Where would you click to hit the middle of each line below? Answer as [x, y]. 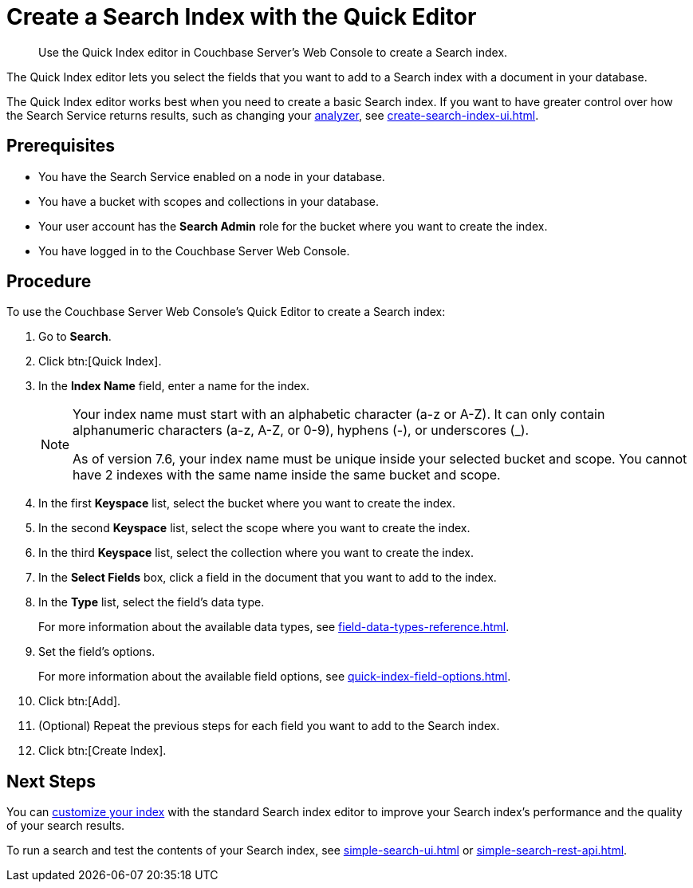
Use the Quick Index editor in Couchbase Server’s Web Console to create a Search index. [273, 52]
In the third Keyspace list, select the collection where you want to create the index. [256, 553]
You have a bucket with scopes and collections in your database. [209, 201]
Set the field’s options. [97, 652]
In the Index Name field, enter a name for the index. [174, 386]
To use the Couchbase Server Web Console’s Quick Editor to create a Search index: [226, 312]
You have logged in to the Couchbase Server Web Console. [194, 251]
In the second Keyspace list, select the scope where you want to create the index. [254, 528]
